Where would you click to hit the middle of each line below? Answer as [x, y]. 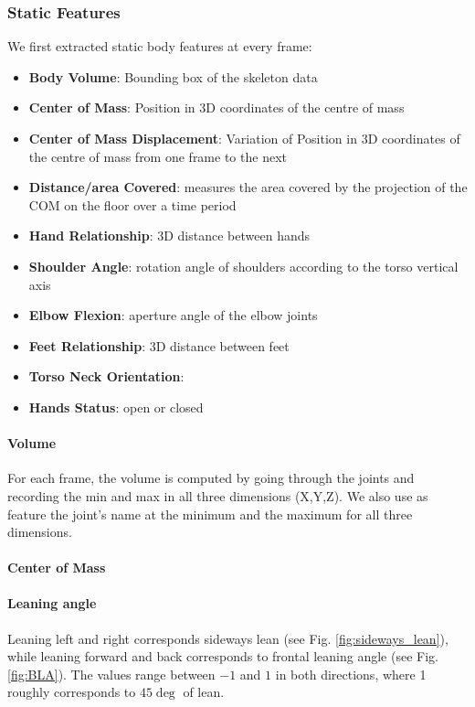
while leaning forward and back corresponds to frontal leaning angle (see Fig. [223, 656]
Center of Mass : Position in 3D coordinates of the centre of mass [216, 107]
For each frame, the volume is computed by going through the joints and [211, 478]
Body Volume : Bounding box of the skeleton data [173, 76]
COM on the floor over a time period [132, 204]
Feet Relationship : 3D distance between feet [159, 345]
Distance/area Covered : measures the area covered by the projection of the [248, 187]
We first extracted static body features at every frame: [160, 46]
